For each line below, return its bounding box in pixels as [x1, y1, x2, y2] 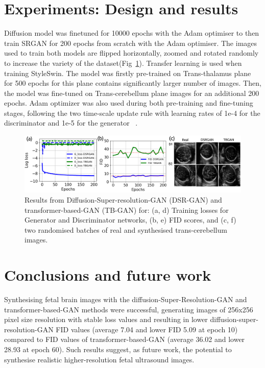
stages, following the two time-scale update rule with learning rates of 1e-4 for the [4, 107, 260, 118]
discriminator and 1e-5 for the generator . [4, 117, 138, 128]
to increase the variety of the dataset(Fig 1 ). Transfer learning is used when [4, 57, 242, 68]
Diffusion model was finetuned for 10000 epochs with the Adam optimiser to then [4, 28, 259, 38]
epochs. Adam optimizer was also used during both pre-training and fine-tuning [4, 97, 253, 108]
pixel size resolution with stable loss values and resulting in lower [4, 314, 208, 325]
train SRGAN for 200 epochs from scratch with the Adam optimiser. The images [4, 37, 257, 48]
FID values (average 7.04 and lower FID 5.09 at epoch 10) [56, 324, 238, 334]
